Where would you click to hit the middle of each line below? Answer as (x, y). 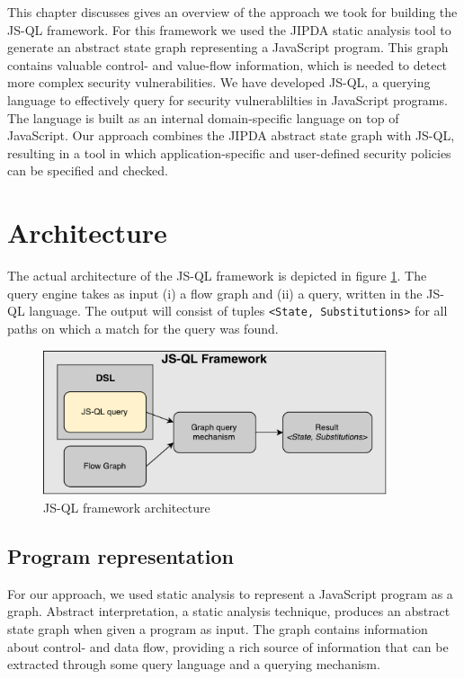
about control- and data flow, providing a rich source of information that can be (228, 646)
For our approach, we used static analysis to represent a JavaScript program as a (230, 593)
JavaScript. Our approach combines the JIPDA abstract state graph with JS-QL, (231, 135)
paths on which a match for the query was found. (143, 328)
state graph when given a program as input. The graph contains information (218, 629)
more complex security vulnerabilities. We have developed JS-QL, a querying (219, 82)
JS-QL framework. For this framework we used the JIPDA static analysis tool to (229, 29)
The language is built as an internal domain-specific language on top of (203, 117)
